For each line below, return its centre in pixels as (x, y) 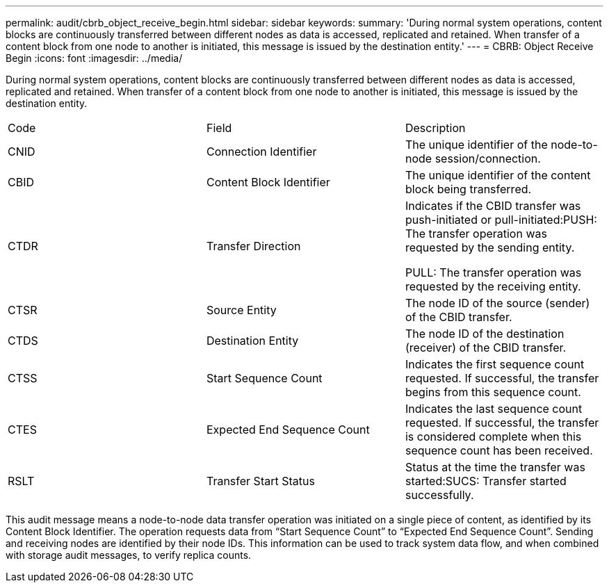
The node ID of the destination (485, 334)
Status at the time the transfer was (495, 467)
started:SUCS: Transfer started (486, 481)
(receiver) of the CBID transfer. (486, 348)
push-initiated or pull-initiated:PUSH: (501, 220)
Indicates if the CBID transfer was (493, 206)
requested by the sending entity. (490, 247)
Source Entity (241, 310)
